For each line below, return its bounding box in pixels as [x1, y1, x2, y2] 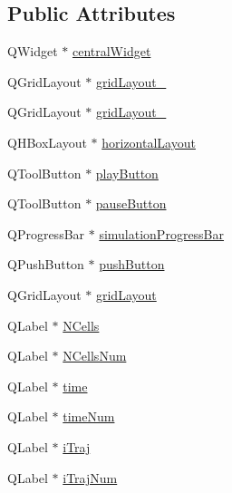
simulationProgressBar [99, 224, 225, 243]
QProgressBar [7, 224, 85, 243]
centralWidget [72, 42, 151, 61]
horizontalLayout [101, 132, 196, 151]
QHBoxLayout [7, 132, 87, 151]
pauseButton [95, 194, 167, 213]
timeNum [63, 407, 115, 426]
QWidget [7, 42, 58, 61]
